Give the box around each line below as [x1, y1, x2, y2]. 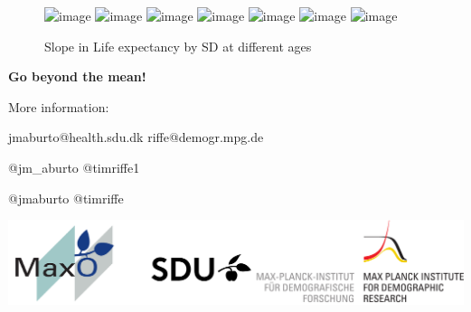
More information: [8, 97, 109, 116]
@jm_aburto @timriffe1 [8, 157, 140, 176]
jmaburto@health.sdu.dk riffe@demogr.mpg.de [8, 128, 264, 147]
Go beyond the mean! [8, 67, 146, 86]
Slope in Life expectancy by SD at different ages [44, 36, 312, 55]
